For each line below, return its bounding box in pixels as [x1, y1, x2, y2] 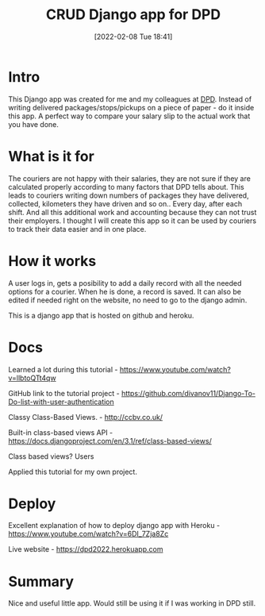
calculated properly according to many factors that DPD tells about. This [8, 182, 244, 191]
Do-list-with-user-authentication [8, 397, 115, 406]
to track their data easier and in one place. [8, 224, 147, 233]
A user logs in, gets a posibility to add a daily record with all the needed [8, 278, 242, 287]
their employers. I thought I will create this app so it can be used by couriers [8, 216, 256, 225]
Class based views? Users [8, 451, 94, 461]
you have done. [8, 119, 60, 129]
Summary [8, 572, 74, 591]
